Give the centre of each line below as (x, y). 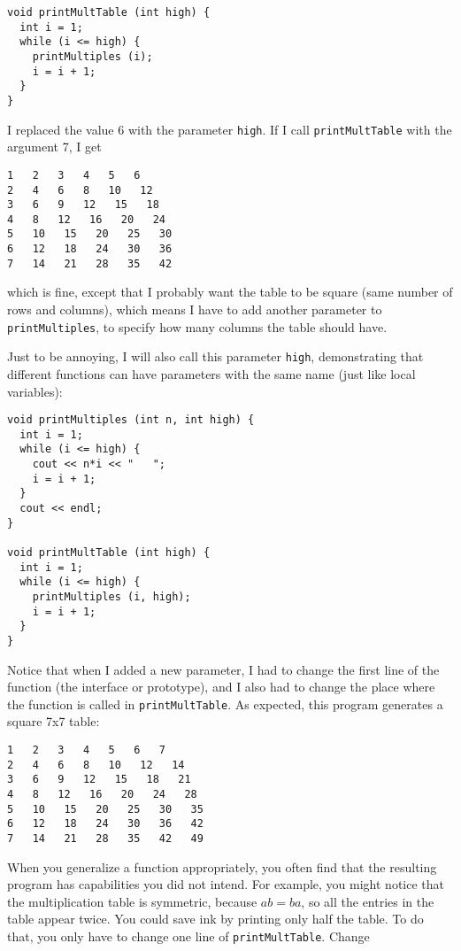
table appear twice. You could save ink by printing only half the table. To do (215, 919)
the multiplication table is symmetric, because (132, 901)
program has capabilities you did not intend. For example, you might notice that (226, 884)
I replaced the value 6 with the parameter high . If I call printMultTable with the (230, 129)
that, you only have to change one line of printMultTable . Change (188, 936)
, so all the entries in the (368, 901)
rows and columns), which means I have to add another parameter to (195, 309)
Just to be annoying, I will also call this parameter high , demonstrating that (215, 356)
